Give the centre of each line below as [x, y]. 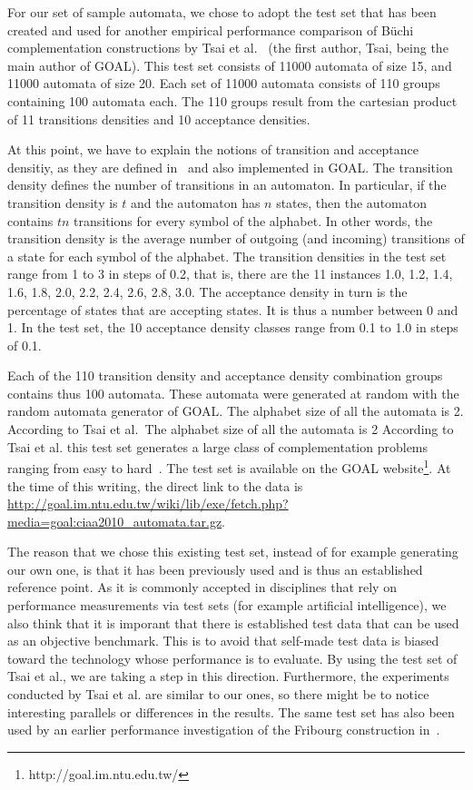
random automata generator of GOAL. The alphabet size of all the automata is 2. [236, 411]
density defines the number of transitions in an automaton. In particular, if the [227, 185]
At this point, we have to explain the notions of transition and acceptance [213, 149]
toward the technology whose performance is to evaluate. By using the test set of [232, 658]
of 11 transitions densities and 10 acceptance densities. [159, 118]
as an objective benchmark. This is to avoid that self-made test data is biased [223, 641]
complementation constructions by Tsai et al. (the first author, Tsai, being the [228, 48]
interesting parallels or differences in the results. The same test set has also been [231, 711]
